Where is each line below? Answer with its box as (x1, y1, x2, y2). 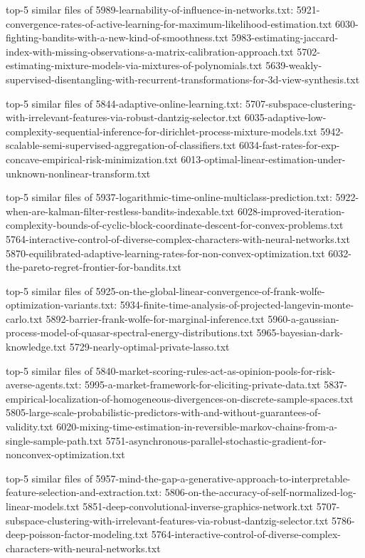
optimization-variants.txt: (6, 297, 117, 312)
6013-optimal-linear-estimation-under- (181, 151, 346, 166)
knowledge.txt (6, 339, 67, 354)
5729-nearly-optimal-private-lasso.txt (69, 339, 230, 354)
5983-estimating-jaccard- (231, 30, 339, 45)
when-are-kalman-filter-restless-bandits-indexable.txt (6, 203, 235, 218)
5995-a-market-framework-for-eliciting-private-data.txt (85, 377, 321, 392)
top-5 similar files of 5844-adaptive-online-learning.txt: (6, 95, 243, 110)
